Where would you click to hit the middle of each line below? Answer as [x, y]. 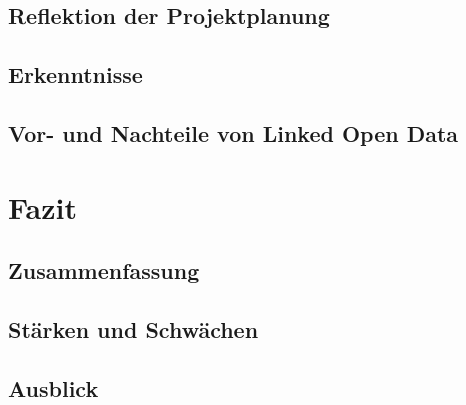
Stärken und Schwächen [133, 328]
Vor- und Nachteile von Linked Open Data [233, 132]
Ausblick [53, 387]
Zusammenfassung [104, 270]
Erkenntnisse [75, 74]
